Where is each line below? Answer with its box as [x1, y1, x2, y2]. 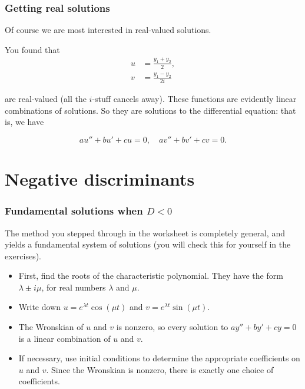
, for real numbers [41, 281, 106, 293]
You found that [5, 43, 60, 55]
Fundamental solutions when [5, 203, 143, 218]
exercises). [5, 249, 42, 262]
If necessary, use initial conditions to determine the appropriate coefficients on [18, 352, 300, 364]
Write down [18, 301, 61, 313]
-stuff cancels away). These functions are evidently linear [92, 93, 297, 105]
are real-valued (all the [5, 93, 87, 105]
